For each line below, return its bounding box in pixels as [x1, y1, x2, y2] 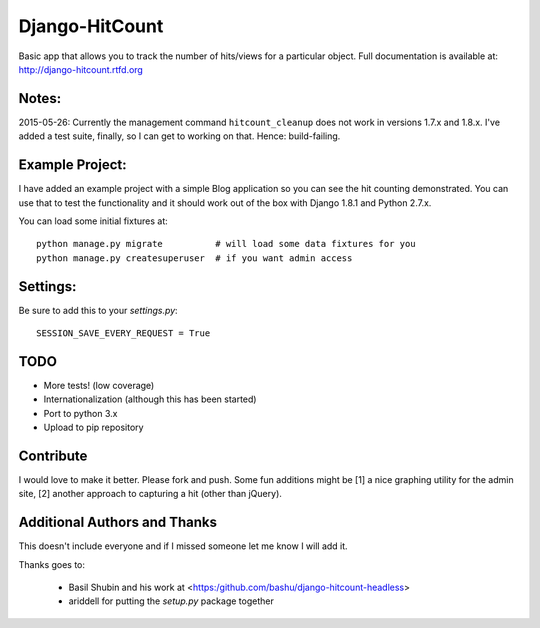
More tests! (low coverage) [43, 379, 155, 391]
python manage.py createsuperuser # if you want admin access [36, 252, 353, 264]
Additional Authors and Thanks [18, 514, 218, 531]
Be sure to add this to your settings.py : [18, 304, 179, 316]
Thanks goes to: [18, 558, 85, 570]
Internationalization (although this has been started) [43, 393, 257, 405]
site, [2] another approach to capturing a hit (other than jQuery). [18, 488, 282, 500]
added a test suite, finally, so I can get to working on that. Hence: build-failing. [18, 130, 341, 142]
